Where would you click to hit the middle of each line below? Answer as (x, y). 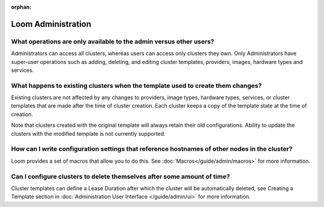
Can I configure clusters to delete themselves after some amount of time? (121, 176)
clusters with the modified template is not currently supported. (88, 133)
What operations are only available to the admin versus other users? (112, 41)
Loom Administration (51, 24)
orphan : (21, 7)
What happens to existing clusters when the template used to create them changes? (136, 86)
